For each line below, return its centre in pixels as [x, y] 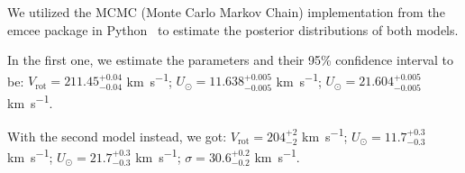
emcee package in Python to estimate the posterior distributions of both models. [233, 29]
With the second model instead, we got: [117, 136]
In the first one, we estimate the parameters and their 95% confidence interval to [231, 60]
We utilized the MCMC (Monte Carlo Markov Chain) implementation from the [226, 12]
